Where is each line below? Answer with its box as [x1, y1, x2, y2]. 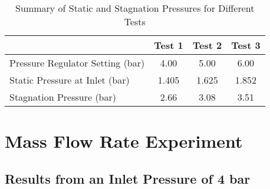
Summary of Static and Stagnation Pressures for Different [15, 1, 255, 15]
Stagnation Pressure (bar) [9, 90, 117, 104]
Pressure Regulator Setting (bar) [9, 56, 145, 69]
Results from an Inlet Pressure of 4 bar [5, 169, 251, 187]
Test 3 [231, 38, 261, 52]
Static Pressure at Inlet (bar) [9, 73, 130, 87]
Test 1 [154, 38, 183, 52]
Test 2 [192, 38, 222, 52]
